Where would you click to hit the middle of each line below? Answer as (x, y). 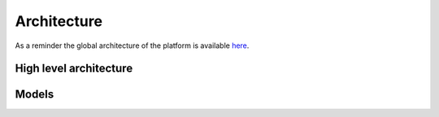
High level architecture (74, 69)
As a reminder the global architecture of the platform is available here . (132, 45)
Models (35, 95)
